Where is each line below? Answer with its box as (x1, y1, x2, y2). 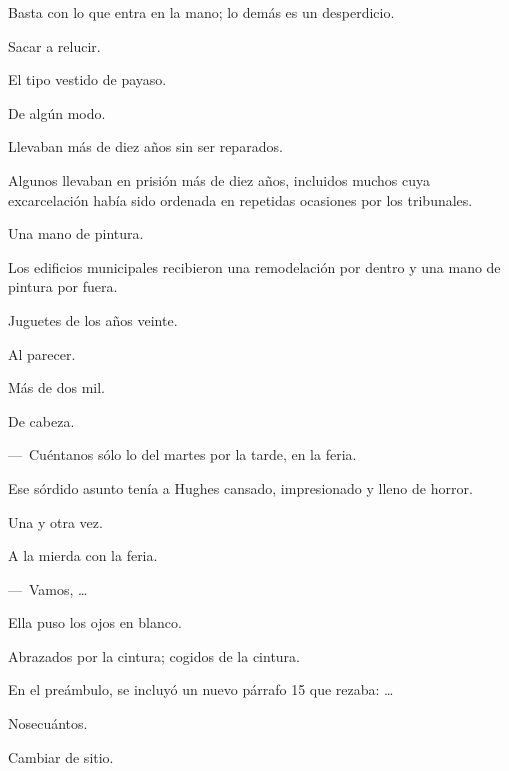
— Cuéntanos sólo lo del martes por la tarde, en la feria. (8, 444, 357, 465)
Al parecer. (8, 343, 76, 364)
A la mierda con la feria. (8, 545, 158, 566)
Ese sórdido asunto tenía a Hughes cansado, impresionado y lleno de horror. (8, 477, 473, 498)
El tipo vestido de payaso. (8, 69, 167, 90)
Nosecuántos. (8, 713, 88, 734)
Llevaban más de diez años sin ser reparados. (8, 136, 283, 157)
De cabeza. (8, 410, 75, 431)
